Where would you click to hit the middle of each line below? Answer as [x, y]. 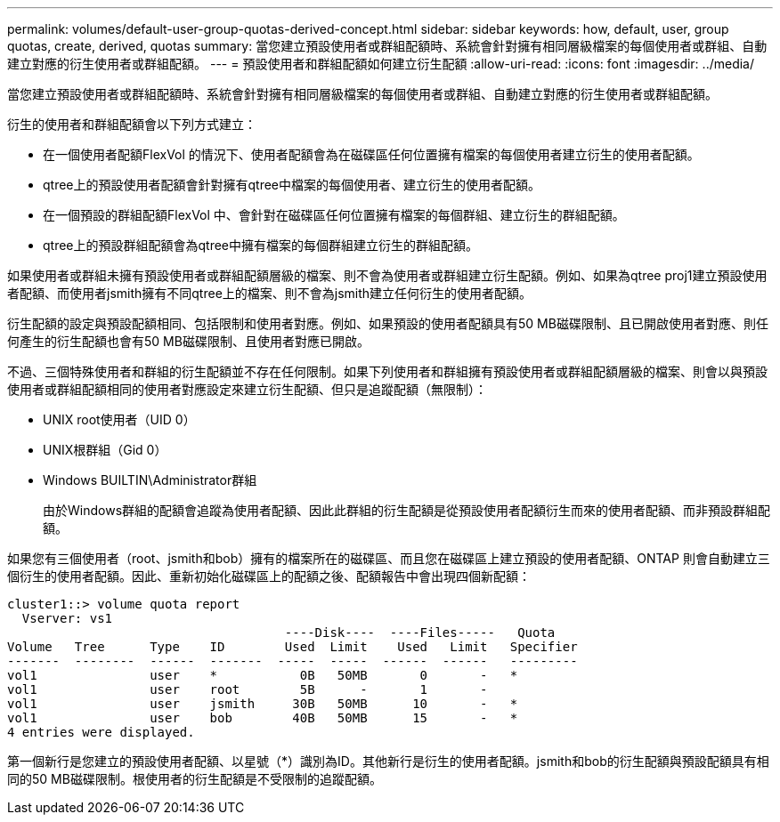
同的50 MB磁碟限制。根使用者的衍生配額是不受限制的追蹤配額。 [195, 779]
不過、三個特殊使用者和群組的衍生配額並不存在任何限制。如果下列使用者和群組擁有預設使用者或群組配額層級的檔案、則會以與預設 [387, 371]
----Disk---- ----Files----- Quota [420, 633]
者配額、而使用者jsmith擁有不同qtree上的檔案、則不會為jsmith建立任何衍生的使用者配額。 [270, 293]
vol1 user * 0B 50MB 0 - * [263, 675]
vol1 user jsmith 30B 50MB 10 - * [263, 704]
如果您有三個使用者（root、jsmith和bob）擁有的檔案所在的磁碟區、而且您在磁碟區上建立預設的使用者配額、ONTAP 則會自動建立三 [389, 558]
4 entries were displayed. [101, 732]
